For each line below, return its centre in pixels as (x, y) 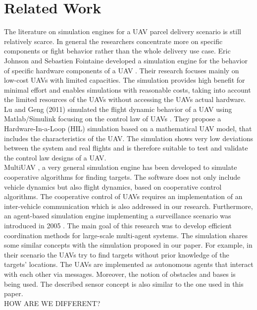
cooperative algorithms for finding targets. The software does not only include (122, 177)
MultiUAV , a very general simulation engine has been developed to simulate (121, 167)
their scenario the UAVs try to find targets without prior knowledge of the (117, 254)
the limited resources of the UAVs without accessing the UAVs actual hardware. (125, 99)
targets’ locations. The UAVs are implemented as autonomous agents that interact (129, 264)
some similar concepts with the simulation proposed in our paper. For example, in (128, 245)
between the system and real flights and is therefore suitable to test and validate (126, 148)
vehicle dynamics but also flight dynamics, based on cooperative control (113, 186)
